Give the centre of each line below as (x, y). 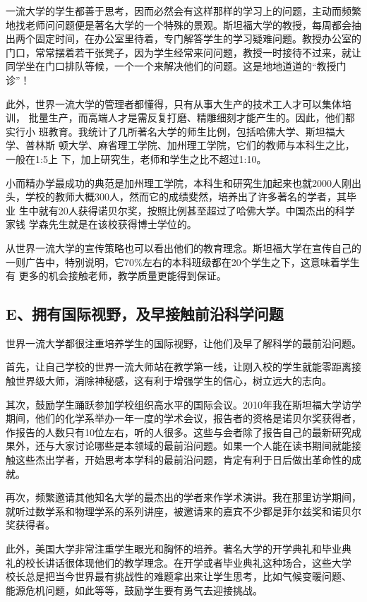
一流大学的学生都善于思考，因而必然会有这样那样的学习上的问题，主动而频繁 (183, 11)
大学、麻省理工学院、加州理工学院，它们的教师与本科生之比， (211, 145)
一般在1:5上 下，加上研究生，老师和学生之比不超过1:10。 (136, 158)
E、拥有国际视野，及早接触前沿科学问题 (145, 314)
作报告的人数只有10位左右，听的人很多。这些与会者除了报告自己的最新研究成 (183, 432)
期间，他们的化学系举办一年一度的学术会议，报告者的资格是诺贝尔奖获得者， (183, 418)
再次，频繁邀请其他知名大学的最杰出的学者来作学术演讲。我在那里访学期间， (183, 497)
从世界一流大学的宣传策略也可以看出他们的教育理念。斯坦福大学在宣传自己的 (183, 247)
